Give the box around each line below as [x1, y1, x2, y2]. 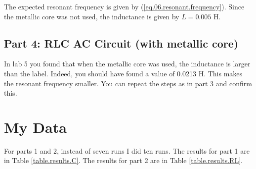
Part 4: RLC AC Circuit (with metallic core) [4, 35, 239, 51]
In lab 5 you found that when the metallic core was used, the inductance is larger [4, 58, 251, 69]
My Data [4, 116, 67, 137]
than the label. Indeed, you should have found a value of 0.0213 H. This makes [4, 68, 243, 78]
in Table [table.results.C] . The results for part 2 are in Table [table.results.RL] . [4, 155, 243, 166]
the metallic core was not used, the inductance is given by [4, 11, 179, 21]
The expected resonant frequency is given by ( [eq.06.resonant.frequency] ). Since [4, 1, 245, 11]
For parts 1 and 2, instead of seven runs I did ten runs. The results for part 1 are [4, 145, 250, 156]
